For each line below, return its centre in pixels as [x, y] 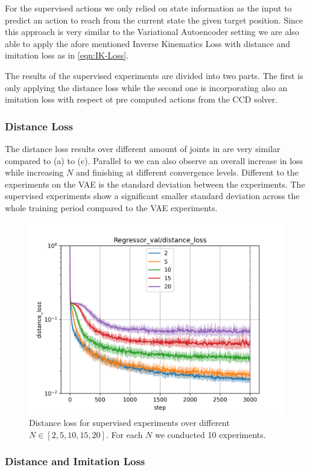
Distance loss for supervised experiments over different [129, 423]
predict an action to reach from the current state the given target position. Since [154, 20]
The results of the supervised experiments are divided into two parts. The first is [154, 75]
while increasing [34, 172]
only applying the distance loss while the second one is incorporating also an [146, 87]
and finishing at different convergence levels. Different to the [187, 172]
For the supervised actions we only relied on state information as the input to [148, 8]
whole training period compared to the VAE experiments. [111, 207]
